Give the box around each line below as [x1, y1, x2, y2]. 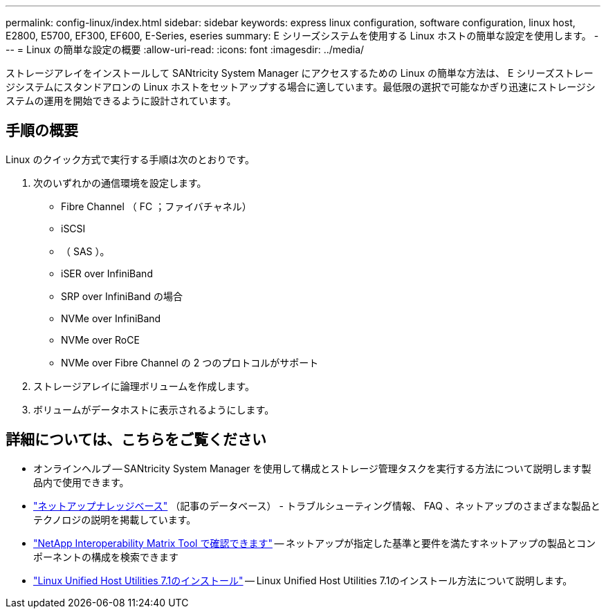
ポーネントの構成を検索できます [33, 550, 178, 563]
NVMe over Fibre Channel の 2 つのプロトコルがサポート [61, 356, 319, 369]
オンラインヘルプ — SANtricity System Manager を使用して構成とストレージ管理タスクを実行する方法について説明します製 [33, 462, 591, 474]
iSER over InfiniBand [61, 267, 153, 279]
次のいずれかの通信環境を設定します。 [33, 176, 207, 189]
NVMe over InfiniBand [61, 312, 161, 324]
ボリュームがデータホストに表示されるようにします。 [33, 403, 275, 416]
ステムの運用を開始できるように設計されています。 [6, 95, 237, 106]
